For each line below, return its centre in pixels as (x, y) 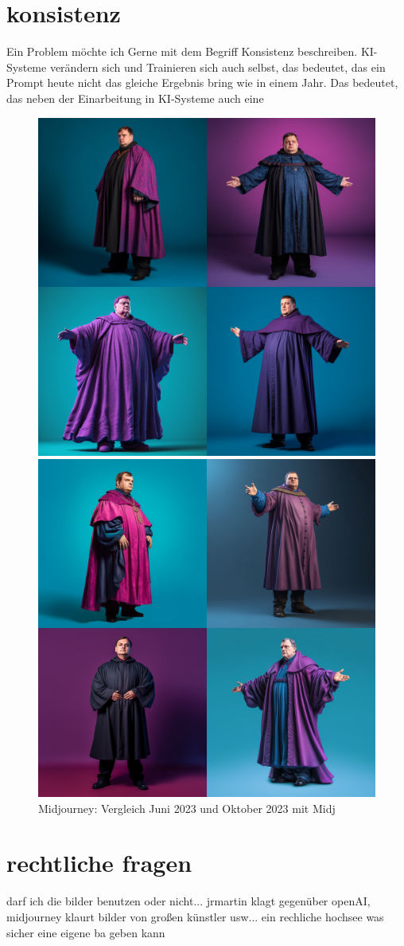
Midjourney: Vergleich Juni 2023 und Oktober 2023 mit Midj (187, 808)
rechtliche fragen (99, 863)
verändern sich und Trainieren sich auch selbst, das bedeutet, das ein (218, 67)
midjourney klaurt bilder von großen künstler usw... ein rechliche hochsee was (195, 917)
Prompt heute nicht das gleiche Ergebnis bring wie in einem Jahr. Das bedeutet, (202, 82)
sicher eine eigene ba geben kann (86, 932)
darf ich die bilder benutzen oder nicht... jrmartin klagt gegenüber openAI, (188, 901)
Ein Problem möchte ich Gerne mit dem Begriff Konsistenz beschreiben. (182, 51)
